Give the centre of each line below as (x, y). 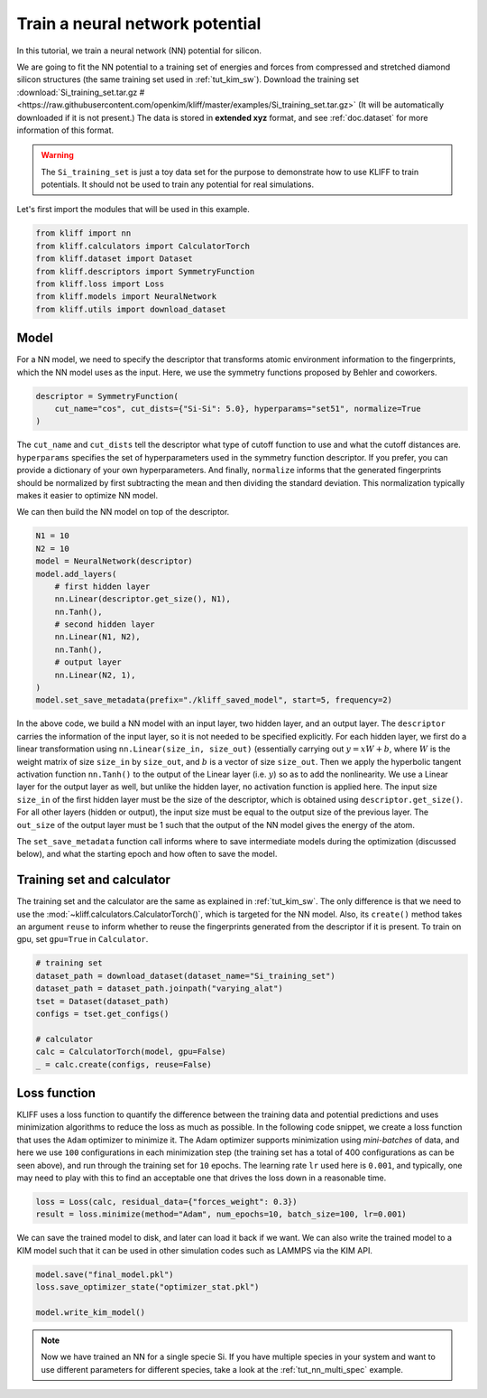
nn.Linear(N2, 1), (95, 675)
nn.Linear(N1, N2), (98, 637)
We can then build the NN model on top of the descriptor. (123, 512)
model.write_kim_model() (91, 1312)
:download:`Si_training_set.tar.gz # (81, 92)
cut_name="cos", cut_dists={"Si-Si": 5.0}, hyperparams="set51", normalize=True (238, 409)
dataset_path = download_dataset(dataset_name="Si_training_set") (185, 976)
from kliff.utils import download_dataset (131, 309)
